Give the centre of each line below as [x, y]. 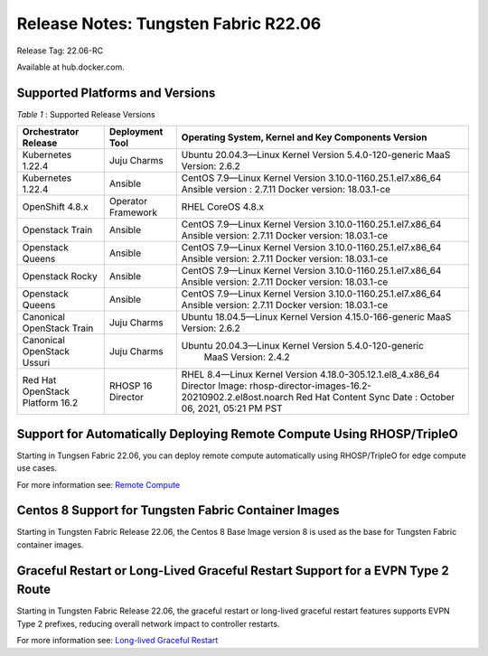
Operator [128, 201]
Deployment [136, 132]
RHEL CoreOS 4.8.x [222, 207]
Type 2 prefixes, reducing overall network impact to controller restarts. [148, 623]
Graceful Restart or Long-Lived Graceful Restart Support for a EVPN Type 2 [233, 571]
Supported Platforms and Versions [116, 93]
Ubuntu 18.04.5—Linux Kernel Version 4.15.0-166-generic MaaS [316, 317]
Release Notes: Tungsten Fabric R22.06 [169, 23]
